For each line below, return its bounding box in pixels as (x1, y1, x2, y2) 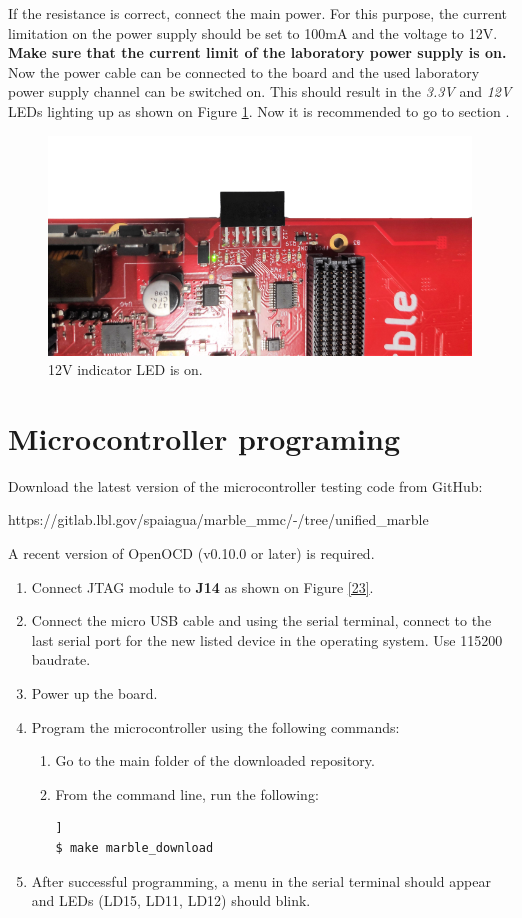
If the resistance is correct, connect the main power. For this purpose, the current (8, 3, 508, 23)
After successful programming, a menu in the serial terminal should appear (31, 870, 491, 891)
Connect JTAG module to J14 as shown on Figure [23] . (31, 576, 374, 597)
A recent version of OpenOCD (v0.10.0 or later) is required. (8, 543, 375, 563)
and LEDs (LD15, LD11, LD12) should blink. (31, 890, 311, 911)
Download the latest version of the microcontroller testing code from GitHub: (8, 475, 483, 496)
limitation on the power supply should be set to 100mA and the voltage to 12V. (8, 22, 498, 43)
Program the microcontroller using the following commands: (31, 716, 400, 737)
